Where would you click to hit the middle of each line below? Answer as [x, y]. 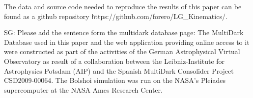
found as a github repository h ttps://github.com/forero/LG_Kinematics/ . [116, 16]
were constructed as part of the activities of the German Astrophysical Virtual [122, 51]
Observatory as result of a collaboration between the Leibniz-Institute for [114, 61]
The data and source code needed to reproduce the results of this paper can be [123, 6]
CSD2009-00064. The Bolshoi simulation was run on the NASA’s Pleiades [115, 80]
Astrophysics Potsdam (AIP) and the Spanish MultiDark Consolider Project [119, 70]
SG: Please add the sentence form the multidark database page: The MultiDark [124, 32]
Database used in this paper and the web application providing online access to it [127, 42]
